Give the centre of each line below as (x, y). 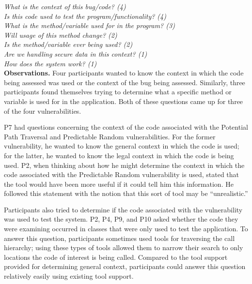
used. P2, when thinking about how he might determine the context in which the (124, 165)
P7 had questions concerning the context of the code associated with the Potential (126, 127)
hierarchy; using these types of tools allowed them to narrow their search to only (124, 247)
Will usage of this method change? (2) (61, 35)
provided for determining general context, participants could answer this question (125, 266)
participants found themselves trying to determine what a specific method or (118, 92)
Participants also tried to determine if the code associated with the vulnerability (123, 209)
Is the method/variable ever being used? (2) (68, 44)
